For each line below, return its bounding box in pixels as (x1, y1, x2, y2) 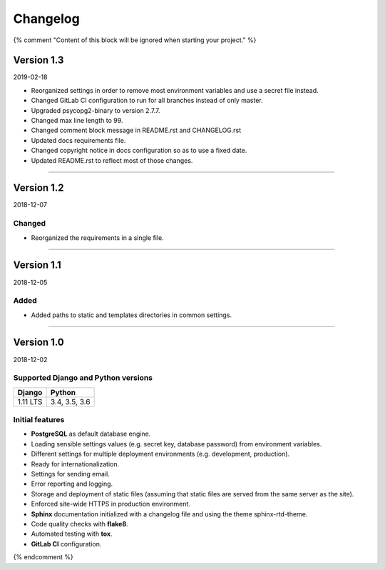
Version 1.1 (13, 259, 62, 271)
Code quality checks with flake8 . (31, 519, 128, 528)
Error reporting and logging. (31, 479, 113, 489)
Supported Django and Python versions (13, 373, 153, 383)
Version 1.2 (13, 182, 64, 194)
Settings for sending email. (31, 470, 110, 479)
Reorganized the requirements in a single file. (31, 233, 164, 242)
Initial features (13, 415, 65, 425)
